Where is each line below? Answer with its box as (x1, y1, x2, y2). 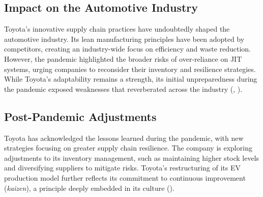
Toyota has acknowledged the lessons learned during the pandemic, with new (4, 132, 244, 143)
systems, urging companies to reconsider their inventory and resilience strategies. (4, 63, 256, 74)
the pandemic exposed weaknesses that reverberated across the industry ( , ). (4, 83, 243, 94)
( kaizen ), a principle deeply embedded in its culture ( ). (4, 182, 174, 193)
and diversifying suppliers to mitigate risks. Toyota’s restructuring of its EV (4, 162, 241, 173)
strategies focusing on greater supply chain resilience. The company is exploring (4, 142, 252, 153)
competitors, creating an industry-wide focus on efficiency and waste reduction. (4, 43, 251, 54)
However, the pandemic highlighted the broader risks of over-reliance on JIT (4, 53, 242, 64)
